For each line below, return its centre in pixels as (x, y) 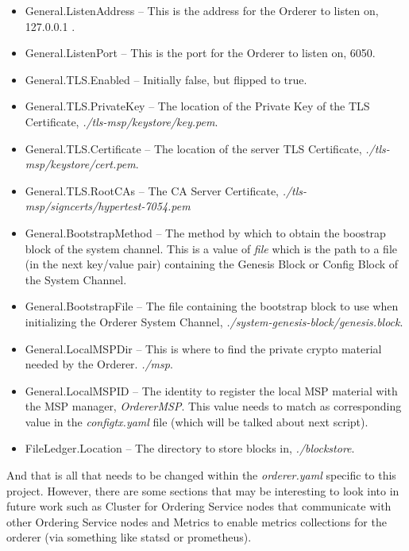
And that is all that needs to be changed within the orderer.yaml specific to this (201, 475)
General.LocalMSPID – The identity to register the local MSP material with (211, 390)
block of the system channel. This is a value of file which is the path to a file (211, 248)
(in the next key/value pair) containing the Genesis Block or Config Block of (212, 264)
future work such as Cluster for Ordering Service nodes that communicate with (199, 506)
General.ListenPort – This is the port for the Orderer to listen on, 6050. (200, 53)
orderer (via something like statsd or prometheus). (129, 537)
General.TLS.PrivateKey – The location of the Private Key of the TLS (197, 106)
